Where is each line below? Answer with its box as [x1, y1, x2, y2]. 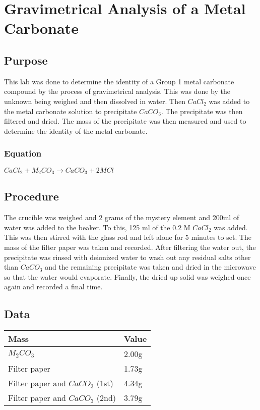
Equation [4, 147, 42, 160]
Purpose [4, 52, 48, 68]
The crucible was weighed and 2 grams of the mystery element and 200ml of [4, 212, 239, 223]
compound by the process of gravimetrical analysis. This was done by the [4, 86, 230, 96]
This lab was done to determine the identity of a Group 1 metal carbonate [4, 76, 234, 86]
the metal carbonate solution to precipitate [4, 106, 137, 116]
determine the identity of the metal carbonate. [4, 125, 148, 136]
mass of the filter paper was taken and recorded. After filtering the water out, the [4, 241, 256, 252]
